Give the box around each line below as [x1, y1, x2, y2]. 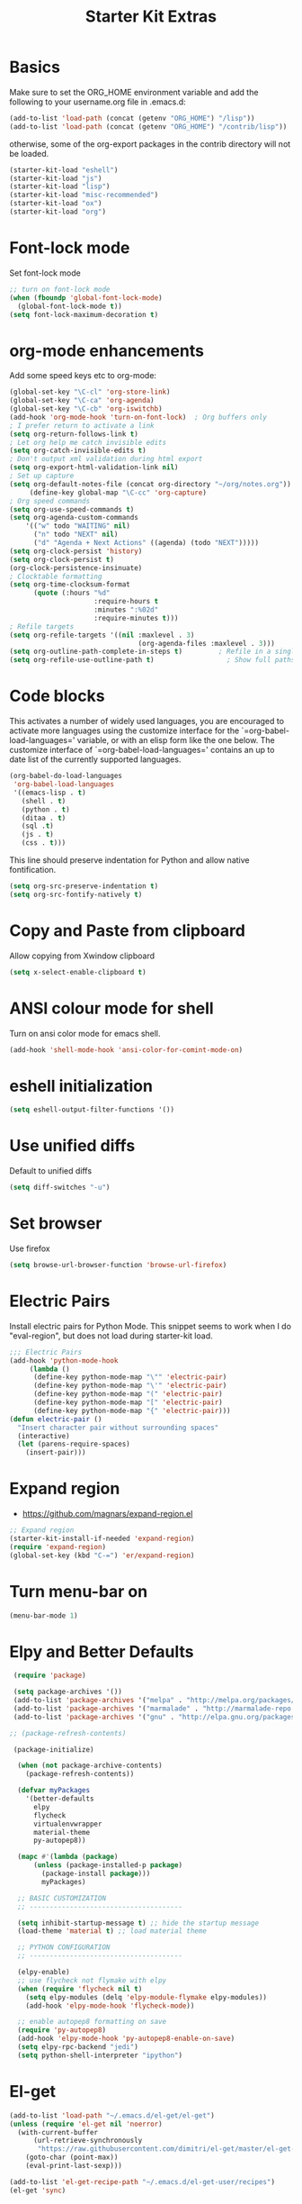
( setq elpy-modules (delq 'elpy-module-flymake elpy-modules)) [25, 1992, 268, 2001]
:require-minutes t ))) [93, 613, 179, 622]
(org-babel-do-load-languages [9, 772, 123, 781]
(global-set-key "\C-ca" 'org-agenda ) [9, 396, 155, 405]
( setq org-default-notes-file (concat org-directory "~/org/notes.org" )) [9, 479, 292, 488]
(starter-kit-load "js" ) [9, 174, 102, 183]
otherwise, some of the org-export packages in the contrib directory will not [9, 138, 291, 150]
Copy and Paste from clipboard [9, 921, 245, 940]
